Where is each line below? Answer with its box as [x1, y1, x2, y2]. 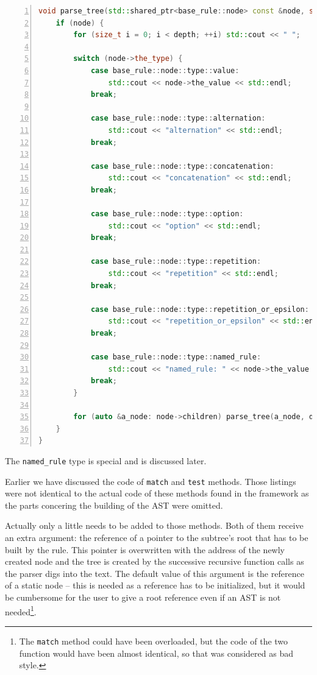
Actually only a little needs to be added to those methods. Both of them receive [5, 519, 304, 532]
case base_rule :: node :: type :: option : [90, 210, 244, 219]
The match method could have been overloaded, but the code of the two [19, 634, 288, 647]
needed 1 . [5, 603, 37, 618]
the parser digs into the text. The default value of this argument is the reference [5, 567, 304, 579]
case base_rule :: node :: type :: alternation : [90, 114, 266, 123]
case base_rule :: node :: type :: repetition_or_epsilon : [90, 305, 309, 314]
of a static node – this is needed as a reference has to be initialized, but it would [5, 579, 305, 592]
